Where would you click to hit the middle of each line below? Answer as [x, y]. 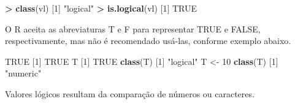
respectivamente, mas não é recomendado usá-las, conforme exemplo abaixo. [148, 41]
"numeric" [23, 73]
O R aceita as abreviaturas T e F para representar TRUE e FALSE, [133, 28]
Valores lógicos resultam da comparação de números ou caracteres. [130, 93]
